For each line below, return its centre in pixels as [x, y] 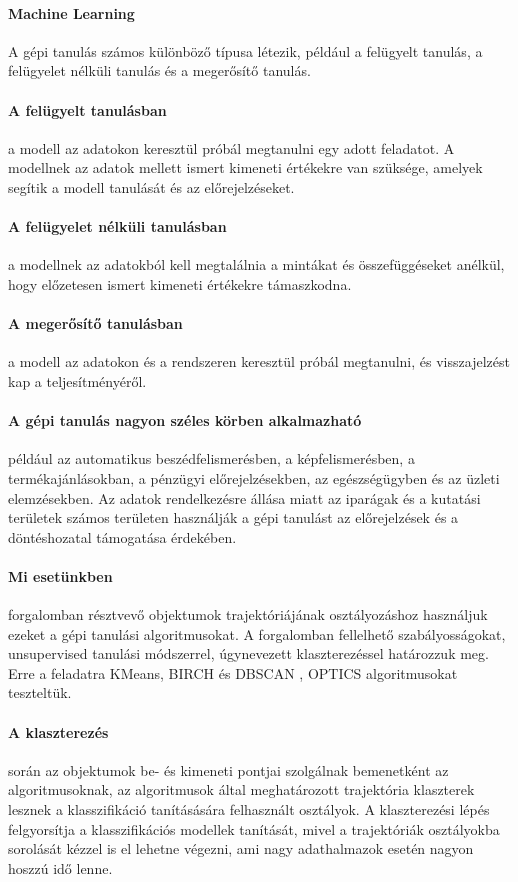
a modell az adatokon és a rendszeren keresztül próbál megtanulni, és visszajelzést [259, 361]
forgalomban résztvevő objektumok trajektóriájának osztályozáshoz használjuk [248, 614]
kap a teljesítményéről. [77, 380]
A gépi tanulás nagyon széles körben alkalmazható [185, 420]
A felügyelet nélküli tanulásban [117, 226]
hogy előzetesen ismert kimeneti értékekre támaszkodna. [180, 283]
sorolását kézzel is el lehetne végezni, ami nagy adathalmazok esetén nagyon [241, 848]
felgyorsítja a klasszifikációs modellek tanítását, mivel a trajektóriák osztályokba [254, 828]
